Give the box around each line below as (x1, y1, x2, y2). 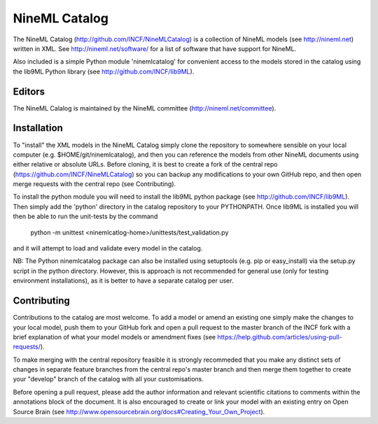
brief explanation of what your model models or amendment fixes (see (13, 332, 216, 341)
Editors (13, 85, 45, 97)
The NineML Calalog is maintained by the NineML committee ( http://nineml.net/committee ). (13, 104, 276, 112)
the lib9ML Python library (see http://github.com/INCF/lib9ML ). (13, 67, 195, 76)
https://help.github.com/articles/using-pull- (217, 332, 342, 341)
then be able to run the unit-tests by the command (13, 212, 158, 220)
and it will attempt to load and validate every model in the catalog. (13, 244, 203, 253)
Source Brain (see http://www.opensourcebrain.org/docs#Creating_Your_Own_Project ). (13, 407, 265, 416)
